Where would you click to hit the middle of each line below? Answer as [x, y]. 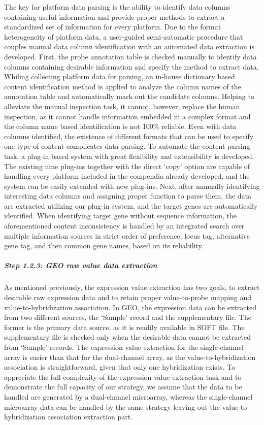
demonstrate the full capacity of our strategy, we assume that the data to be [123, 387]
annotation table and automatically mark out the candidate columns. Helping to [129, 96]
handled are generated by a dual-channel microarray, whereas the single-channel [128, 396]
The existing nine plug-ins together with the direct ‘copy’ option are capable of [127, 166]
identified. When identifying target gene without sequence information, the [120, 216]
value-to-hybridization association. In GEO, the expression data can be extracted [130, 307]
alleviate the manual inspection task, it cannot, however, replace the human [122, 106]
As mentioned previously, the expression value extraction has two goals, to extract [132, 287]
